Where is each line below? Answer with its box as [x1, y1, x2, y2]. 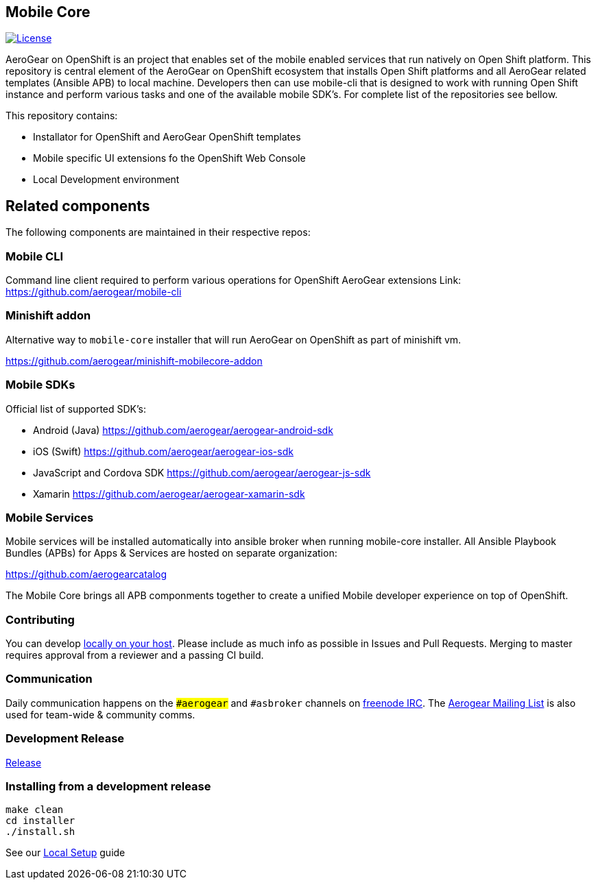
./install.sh [5, 826, 75, 838]
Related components [5, 197, 150, 215]
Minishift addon [5, 308, 91, 323]
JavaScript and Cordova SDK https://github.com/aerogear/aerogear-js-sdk [33, 466, 371, 478]
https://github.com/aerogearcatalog [5, 568, 167, 581]
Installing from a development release [5, 779, 211, 793]
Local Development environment [33, 173, 180, 186]
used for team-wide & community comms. [5, 708, 195, 720]
